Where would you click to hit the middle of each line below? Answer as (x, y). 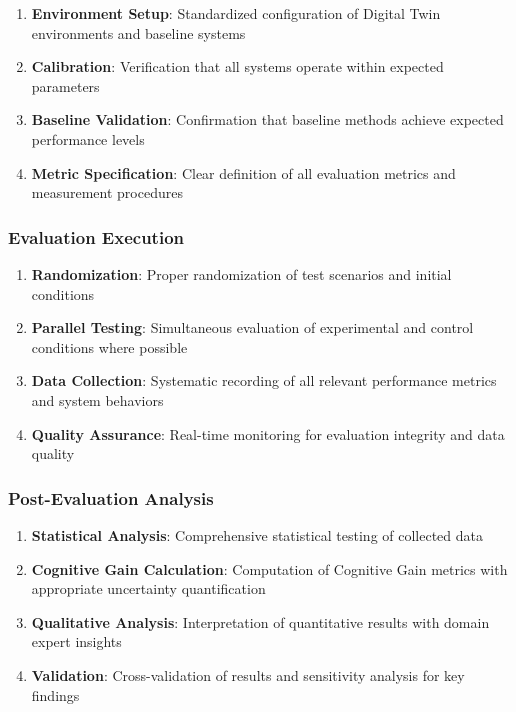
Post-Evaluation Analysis (111, 497)
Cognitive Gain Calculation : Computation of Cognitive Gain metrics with (269, 568)
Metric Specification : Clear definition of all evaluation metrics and (243, 172)
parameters (65, 85)
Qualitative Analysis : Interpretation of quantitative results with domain (260, 621)
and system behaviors (97, 399)
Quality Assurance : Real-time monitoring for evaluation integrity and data (268, 433)
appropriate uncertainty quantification (148, 588)
